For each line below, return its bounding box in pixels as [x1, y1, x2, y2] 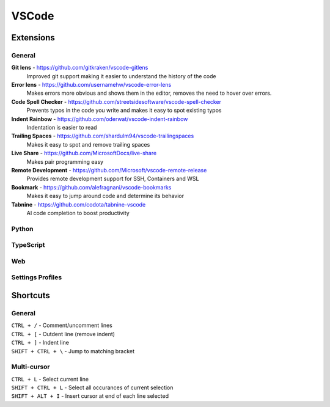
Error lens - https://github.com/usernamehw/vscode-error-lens [11, 81, 172, 89]
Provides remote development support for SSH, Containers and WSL [26, 175, 199, 183]
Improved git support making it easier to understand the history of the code [26, 72, 216, 79]
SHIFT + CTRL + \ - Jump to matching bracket [11, 347, 134, 354]
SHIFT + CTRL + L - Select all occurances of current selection [11, 384, 174, 391]
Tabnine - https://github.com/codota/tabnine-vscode [11, 200, 146, 208]
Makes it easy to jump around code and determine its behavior [26, 193, 185, 200]
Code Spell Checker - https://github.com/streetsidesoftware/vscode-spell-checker [11, 98, 221, 105]
